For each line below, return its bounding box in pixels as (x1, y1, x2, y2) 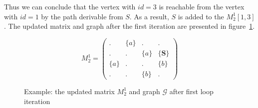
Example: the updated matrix (24, 86, 115, 96)
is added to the (178, 11, 224, 21)
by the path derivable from (41, 11, 123, 21)
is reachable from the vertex (159, 1, 245, 11)
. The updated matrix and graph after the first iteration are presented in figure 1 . (4, 21, 255, 31)
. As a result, (129, 11, 169, 21)
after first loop (169, 86, 214, 96)
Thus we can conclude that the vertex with (4, 1, 136, 11)
